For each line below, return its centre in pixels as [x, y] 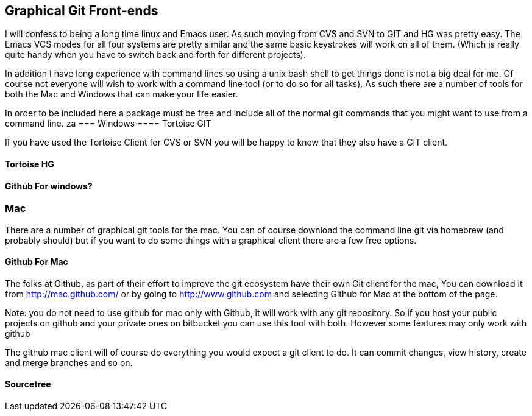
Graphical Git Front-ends [82, 11]
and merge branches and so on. [69, 362]
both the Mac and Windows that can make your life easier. [122, 94]
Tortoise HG [30, 164]
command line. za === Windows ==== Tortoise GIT [108, 124]
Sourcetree [28, 384]
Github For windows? [49, 186]
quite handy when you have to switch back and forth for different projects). [155, 55]
